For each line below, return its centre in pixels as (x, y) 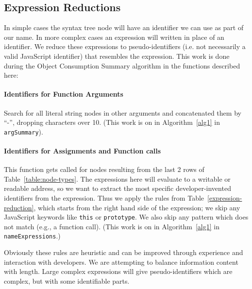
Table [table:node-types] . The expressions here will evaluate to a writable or (117, 178)
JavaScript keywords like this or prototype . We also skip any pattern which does (126, 217)
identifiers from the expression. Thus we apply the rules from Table (104, 197)
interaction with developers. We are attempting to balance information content (121, 262)
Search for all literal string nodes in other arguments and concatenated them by (123, 112)
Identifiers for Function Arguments (64, 94)
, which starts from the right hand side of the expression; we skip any (137, 207)
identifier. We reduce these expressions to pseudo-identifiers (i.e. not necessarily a (125, 46)
